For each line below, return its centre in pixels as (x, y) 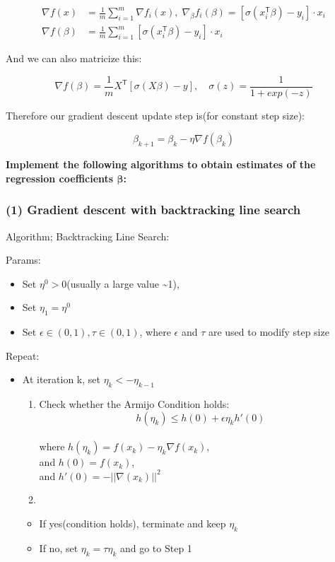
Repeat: (23, 355)
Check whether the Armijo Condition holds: (134, 404)
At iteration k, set (61, 379)
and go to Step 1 (156, 548)
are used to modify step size (269, 332)
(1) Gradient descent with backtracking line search (153, 210)
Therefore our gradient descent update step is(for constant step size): (155, 115)
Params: (23, 260)
